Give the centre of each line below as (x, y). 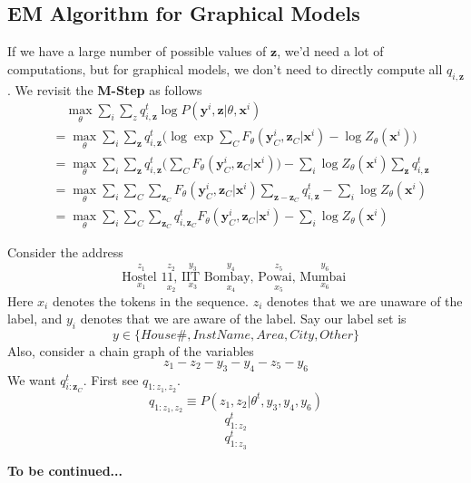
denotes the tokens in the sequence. (150, 300)
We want (32, 379)
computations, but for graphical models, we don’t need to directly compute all (225, 68)
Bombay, (229, 278)
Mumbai (323, 278)
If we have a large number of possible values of (137, 51)
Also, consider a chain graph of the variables (131, 351)
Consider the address (65, 252)
